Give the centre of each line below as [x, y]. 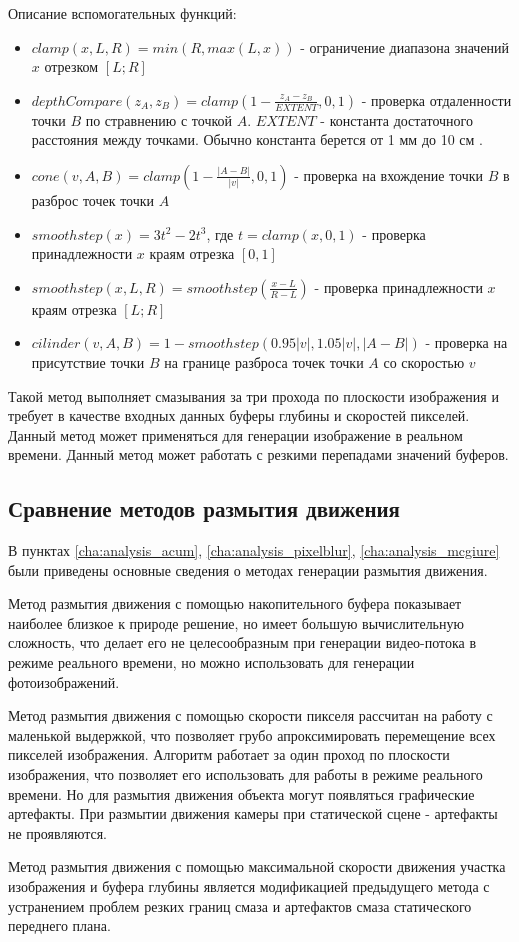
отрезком [71, 66]
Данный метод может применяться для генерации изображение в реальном [235, 434]
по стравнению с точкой [159, 119]
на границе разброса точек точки [264, 361]
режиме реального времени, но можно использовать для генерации [211, 662]
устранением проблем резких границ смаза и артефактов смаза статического [240, 905]
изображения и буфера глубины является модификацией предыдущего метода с [249, 886]
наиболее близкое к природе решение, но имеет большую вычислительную [236, 622]
